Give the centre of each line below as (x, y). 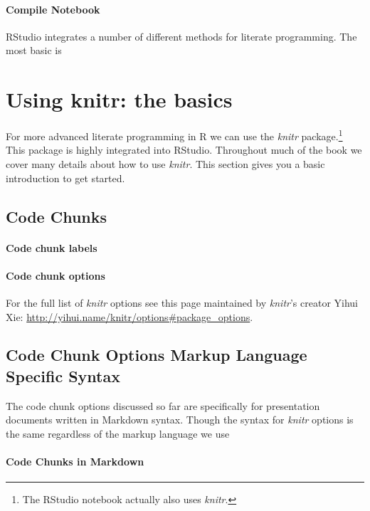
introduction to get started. (65, 178)
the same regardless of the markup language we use (118, 433)
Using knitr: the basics (119, 99)
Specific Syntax (63, 375)
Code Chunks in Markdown (75, 462)
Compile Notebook (53, 9)
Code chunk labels (52, 247)
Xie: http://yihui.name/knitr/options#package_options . (129, 316)
